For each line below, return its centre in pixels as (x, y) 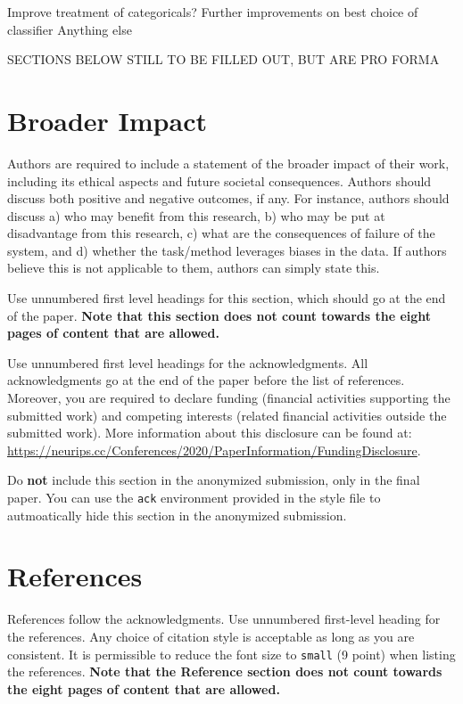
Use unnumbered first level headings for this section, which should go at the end (227, 298)
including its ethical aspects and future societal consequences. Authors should (219, 180)
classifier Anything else (70, 29)
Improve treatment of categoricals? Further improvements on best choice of (213, 12)
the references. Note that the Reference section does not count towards (225, 671)
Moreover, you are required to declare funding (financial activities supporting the (229, 398)
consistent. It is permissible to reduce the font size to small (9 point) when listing (231, 654)
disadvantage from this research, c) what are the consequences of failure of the (221, 233)
